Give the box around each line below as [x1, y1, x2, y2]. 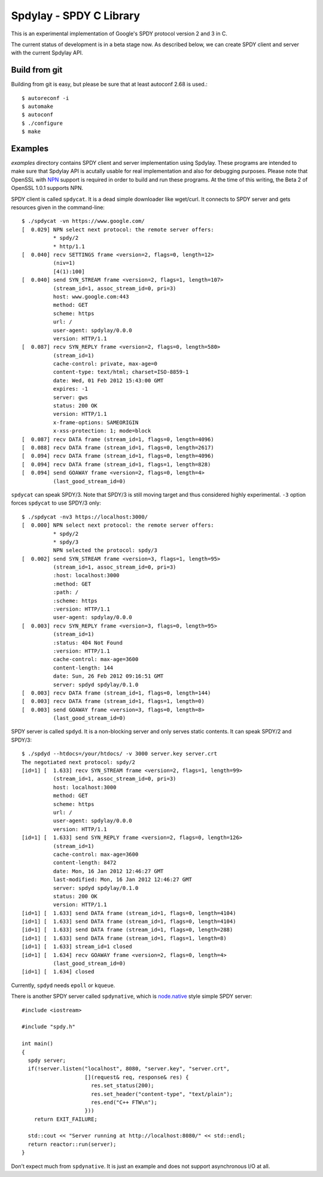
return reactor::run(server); [28, 1140, 117, 1148]
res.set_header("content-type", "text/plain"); [90, 1091, 233, 1097]
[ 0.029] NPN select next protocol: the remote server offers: [22, 226, 215, 233]
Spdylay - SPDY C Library [11, 9, 141, 22]
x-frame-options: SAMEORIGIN [53, 419, 139, 425]
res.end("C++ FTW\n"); [90, 1098, 158, 1106]
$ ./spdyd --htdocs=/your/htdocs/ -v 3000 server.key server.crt [22, 750, 218, 757]
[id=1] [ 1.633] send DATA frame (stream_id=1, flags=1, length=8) [22, 935, 227, 941]
